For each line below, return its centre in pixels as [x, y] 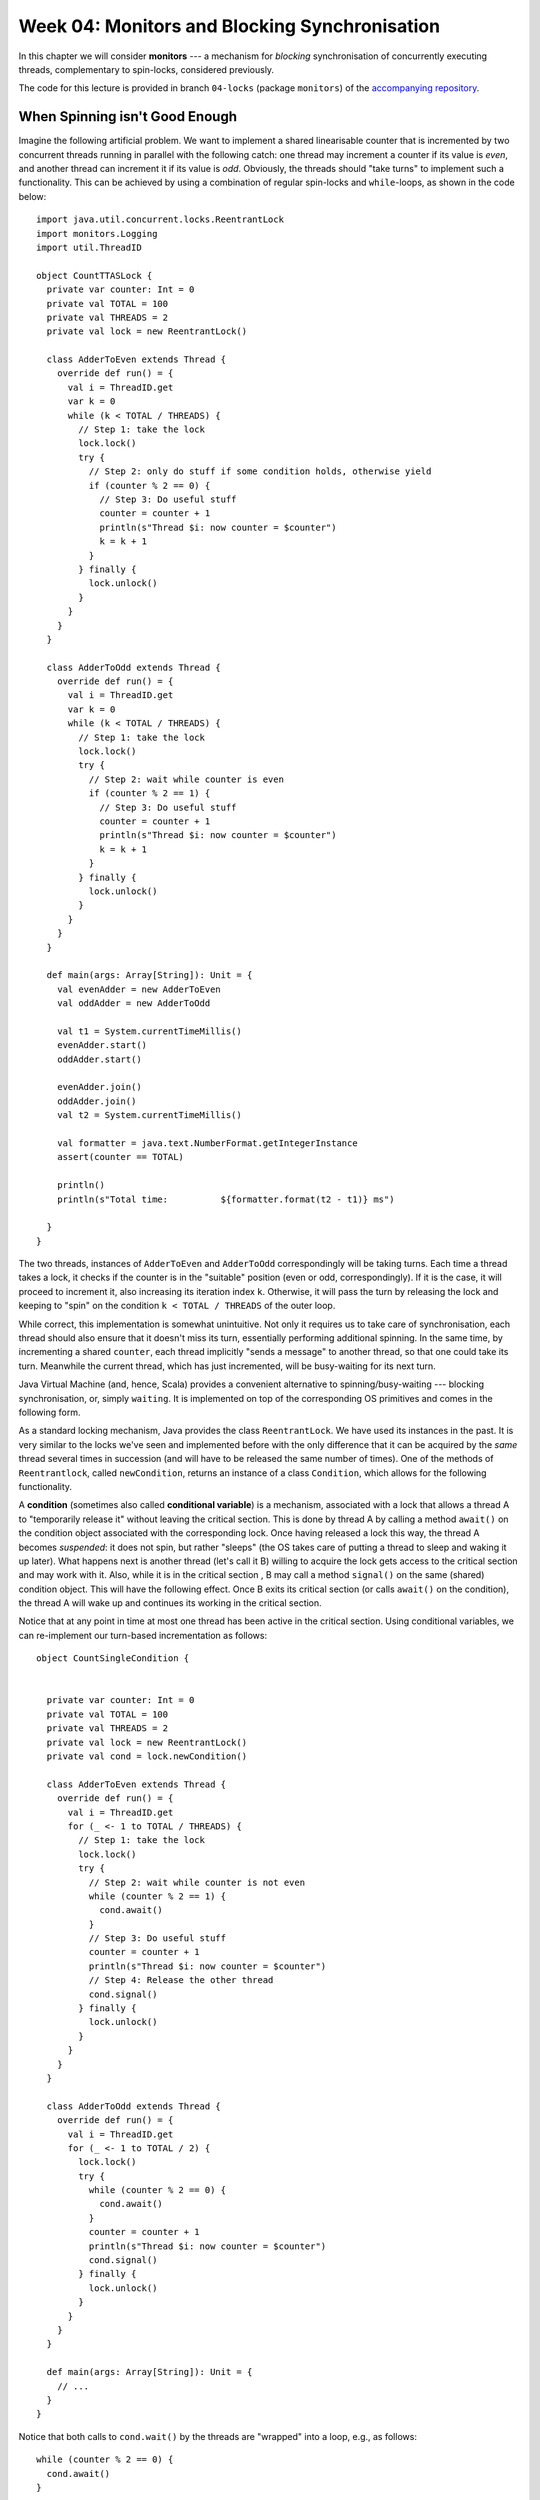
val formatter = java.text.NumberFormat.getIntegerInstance [207, 1143]
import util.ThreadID [89, 247]
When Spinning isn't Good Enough [127, 116]
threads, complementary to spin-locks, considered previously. [146, 69]
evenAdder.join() [99, 1087]
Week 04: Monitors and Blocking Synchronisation [229, 26]
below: [32, 196]
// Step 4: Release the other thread [181, 1980]
